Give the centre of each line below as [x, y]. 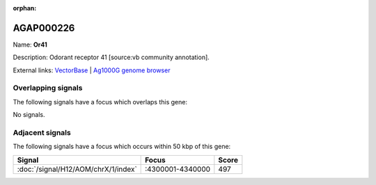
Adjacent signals [42, 132]
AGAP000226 [44, 28]
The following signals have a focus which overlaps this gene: [100, 102]
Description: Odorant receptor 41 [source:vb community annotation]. [111, 57]
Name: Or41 [30, 45]
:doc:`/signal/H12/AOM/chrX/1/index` [77, 169]
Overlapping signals [48, 88]
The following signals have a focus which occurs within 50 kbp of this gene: [122, 147]
